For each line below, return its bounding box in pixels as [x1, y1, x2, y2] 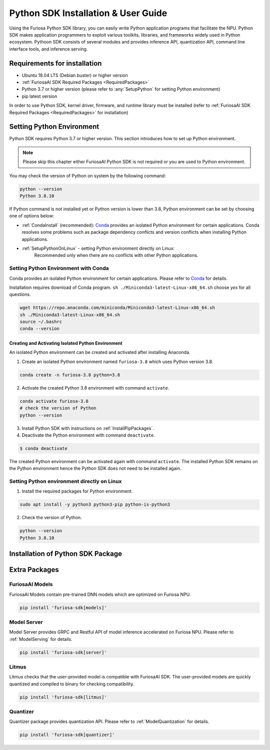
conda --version [19, 326, 60, 331]
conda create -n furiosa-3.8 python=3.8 [19, 372, 120, 378]
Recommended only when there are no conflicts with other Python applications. [34, 252, 198, 258]
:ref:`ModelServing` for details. [9, 636, 72, 642]
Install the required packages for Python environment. [21, 488, 133, 494]
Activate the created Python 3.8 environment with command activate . [21, 385, 169, 391]
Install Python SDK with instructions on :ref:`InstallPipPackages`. [21, 425, 154, 431]
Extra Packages [9, 566, 59, 574]
